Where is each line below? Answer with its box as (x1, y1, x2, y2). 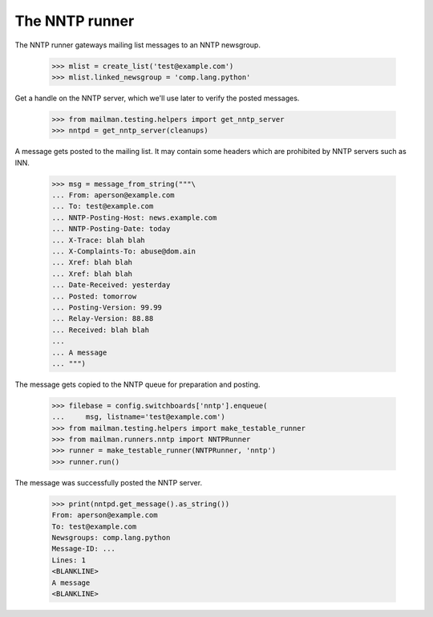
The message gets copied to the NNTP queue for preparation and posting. (14, 380, 261, 389)
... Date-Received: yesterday (51, 281, 171, 290)
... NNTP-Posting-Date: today (51, 225, 171, 233)
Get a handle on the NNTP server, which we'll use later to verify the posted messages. (14, 93, 300, 103)
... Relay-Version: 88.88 (51, 314, 154, 323)
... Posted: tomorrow (51, 291, 137, 301)
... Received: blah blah (51, 325, 150, 335)
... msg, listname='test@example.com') (51, 412, 226, 421)
